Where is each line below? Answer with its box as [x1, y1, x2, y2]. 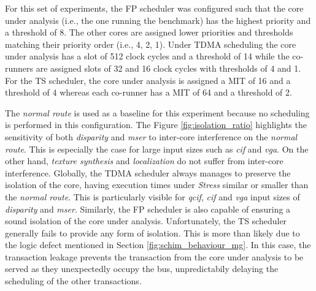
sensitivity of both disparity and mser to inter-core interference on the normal [5, 130, 298, 143]
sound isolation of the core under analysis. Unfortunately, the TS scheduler [5, 214, 287, 227]
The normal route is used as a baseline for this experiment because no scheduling [5, 106, 310, 119]
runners [5, 61, 34, 74]
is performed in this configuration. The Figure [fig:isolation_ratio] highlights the [5, 118, 307, 131]
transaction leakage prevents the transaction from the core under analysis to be [5, 250, 304, 263]
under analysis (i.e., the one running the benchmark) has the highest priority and [5, 13, 311, 26]
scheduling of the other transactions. [5, 274, 142, 287]
